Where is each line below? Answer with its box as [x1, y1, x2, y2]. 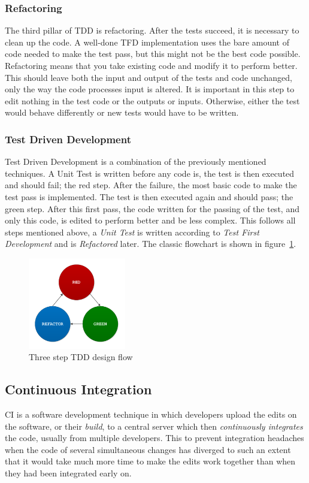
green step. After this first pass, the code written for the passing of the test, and [5, 202, 299, 215]
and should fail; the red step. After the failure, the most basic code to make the [5, 179, 297, 191]
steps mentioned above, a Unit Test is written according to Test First [5, 225, 259, 238]
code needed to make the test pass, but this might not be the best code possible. [5, 47, 301, 60]
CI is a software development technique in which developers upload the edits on [5, 408, 297, 421]
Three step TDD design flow [29, 351, 133, 363]
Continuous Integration [5, 380, 152, 399]
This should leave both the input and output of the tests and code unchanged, [5, 71, 292, 83]
